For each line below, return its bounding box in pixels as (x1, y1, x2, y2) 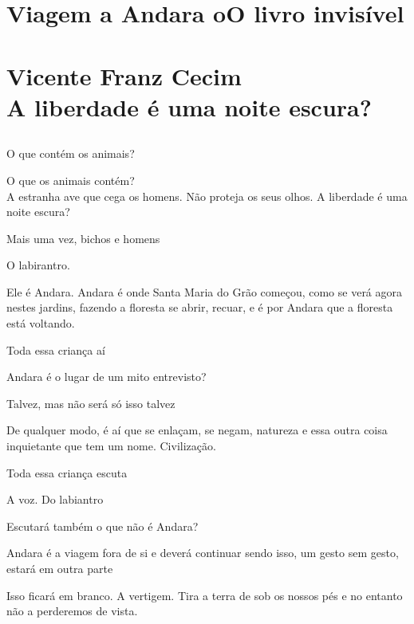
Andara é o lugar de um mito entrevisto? (6, 368, 207, 385)
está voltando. (6, 315, 75, 332)
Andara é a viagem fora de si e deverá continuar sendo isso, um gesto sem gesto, (6, 544, 399, 561)
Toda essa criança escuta (6, 464, 128, 481)
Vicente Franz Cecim (6, 59, 242, 92)
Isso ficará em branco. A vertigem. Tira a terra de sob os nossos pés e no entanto (6, 587, 403, 603)
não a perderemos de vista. (6, 602, 138, 619)
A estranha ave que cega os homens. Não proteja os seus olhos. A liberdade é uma (6, 187, 408, 204)
